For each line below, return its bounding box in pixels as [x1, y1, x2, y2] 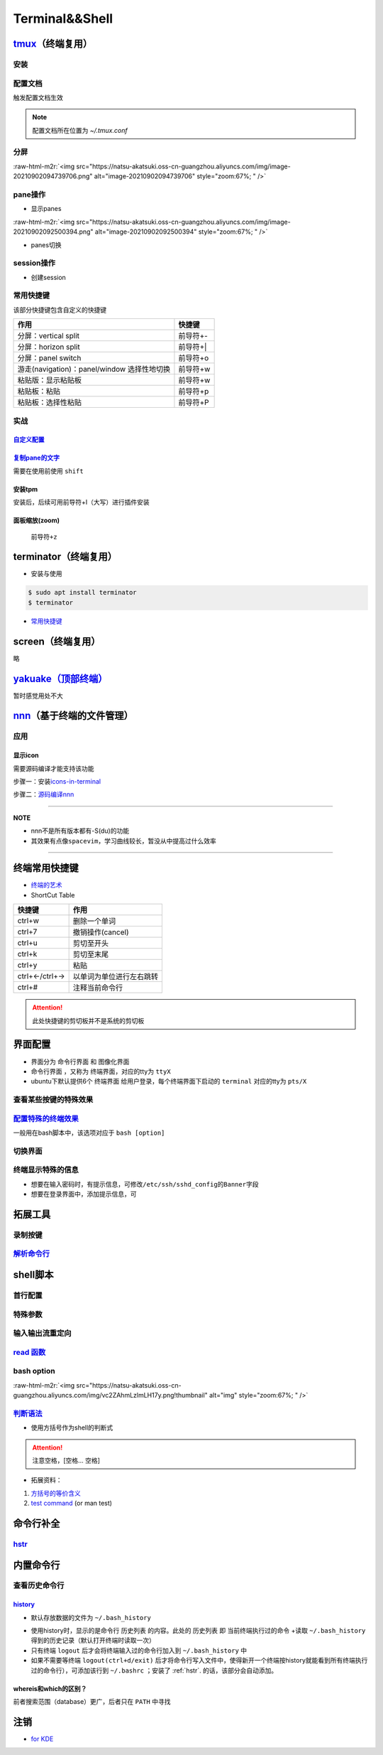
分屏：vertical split [17, 331, 80, 341]
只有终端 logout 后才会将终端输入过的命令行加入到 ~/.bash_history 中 [30, 1646, 248, 1655]
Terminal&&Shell [13, 11, 113, 26]
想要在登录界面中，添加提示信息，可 [30, 1190, 137, 1199]
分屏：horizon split [17, 342, 81, 352]
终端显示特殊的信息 [13, 1165, 79, 1175]
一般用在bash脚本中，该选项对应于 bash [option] [13, 1128, 165, 1137]
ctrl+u [17, 938, 38, 948]
